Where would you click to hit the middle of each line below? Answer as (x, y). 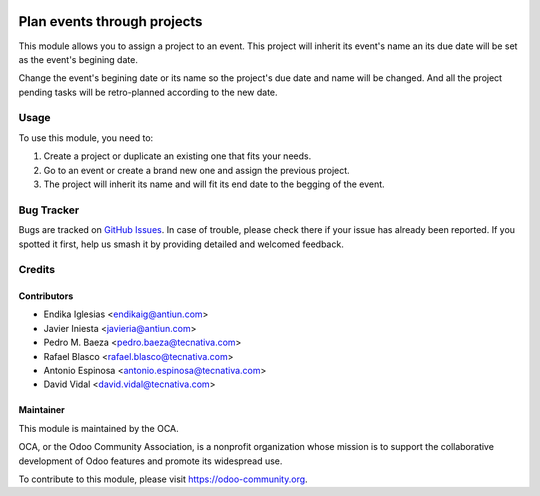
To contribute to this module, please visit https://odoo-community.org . (163, 479)
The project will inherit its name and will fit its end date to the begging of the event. (214, 184)
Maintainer (41, 410)
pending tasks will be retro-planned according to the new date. (148, 92)
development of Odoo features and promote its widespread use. (150, 461)
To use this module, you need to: (86, 137)
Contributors (46, 296)
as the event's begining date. (78, 59)
